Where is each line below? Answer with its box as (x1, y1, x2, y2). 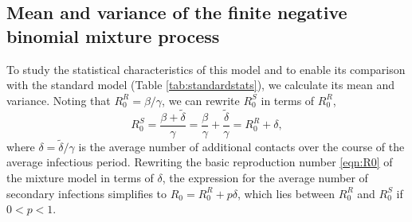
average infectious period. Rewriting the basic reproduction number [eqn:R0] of (6, 154, 393, 170)
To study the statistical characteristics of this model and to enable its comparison (6, 60, 406, 77)
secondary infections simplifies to (6, 185, 167, 201)
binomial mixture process (6, 23, 220, 48)
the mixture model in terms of (6, 169, 154, 186)
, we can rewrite (162, 92, 240, 108)
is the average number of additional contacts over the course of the (78, 138, 405, 154)
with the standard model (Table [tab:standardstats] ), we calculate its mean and (6, 76, 394, 93)
